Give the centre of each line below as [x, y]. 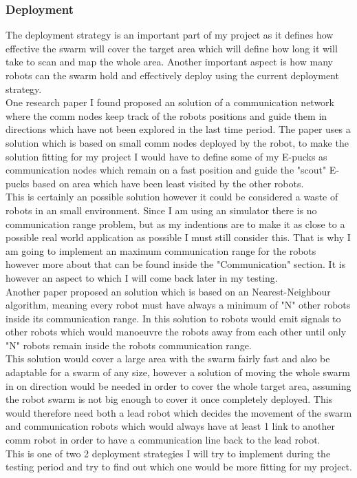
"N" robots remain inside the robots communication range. [129, 345]
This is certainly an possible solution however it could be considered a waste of [172, 197]
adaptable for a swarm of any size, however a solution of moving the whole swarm [178, 372]
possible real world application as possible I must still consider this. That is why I [178, 237]
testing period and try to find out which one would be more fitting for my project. [179, 467]
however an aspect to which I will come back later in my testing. [142, 277]
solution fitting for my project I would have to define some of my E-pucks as [166, 156]
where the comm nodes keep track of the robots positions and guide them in [166, 115]
